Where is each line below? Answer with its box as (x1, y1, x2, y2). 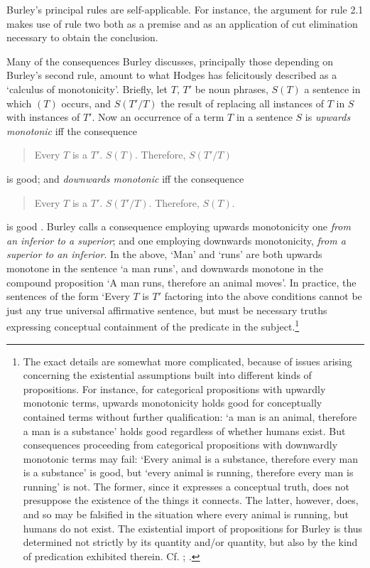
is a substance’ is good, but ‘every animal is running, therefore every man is (23, 465, 354, 480)
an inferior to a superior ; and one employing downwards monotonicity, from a (6, 232, 346, 247)
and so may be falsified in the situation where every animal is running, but (23, 507, 349, 522)
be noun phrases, (195, 81, 268, 96)
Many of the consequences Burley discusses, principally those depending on (6, 53, 334, 68)
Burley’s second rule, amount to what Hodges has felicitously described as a (6, 68, 337, 82)
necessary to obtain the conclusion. (6, 30, 158, 45)
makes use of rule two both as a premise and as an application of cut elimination (6, 16, 358, 31)
